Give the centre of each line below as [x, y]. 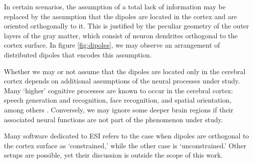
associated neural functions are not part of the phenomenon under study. [114, 119]
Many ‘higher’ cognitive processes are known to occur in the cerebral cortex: [119, 90]
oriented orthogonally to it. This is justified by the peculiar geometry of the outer [126, 26]
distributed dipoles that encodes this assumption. [78, 54]
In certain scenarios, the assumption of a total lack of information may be [115, 6]
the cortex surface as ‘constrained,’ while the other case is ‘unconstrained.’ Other [125, 145]
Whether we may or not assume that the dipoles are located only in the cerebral [125, 71]
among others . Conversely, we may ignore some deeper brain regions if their [119, 109]
